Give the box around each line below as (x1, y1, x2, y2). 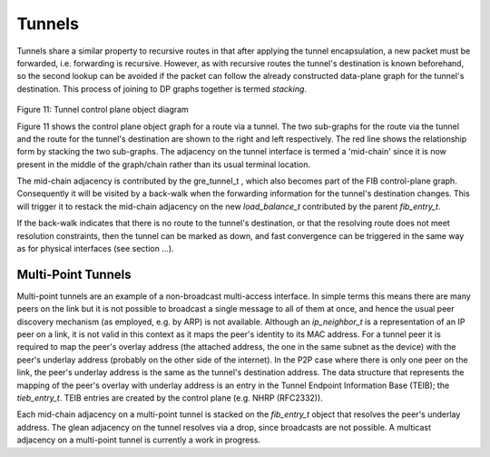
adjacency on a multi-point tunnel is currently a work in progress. (16, 434, 261, 445)
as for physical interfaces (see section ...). (16, 243, 174, 254)
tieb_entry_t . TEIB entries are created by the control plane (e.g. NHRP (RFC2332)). (16, 392, 324, 403)
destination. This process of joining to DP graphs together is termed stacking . (16, 83, 308, 94)
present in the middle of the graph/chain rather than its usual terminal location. (16, 159, 311, 170)
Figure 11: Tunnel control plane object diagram (16, 104, 190, 115)
